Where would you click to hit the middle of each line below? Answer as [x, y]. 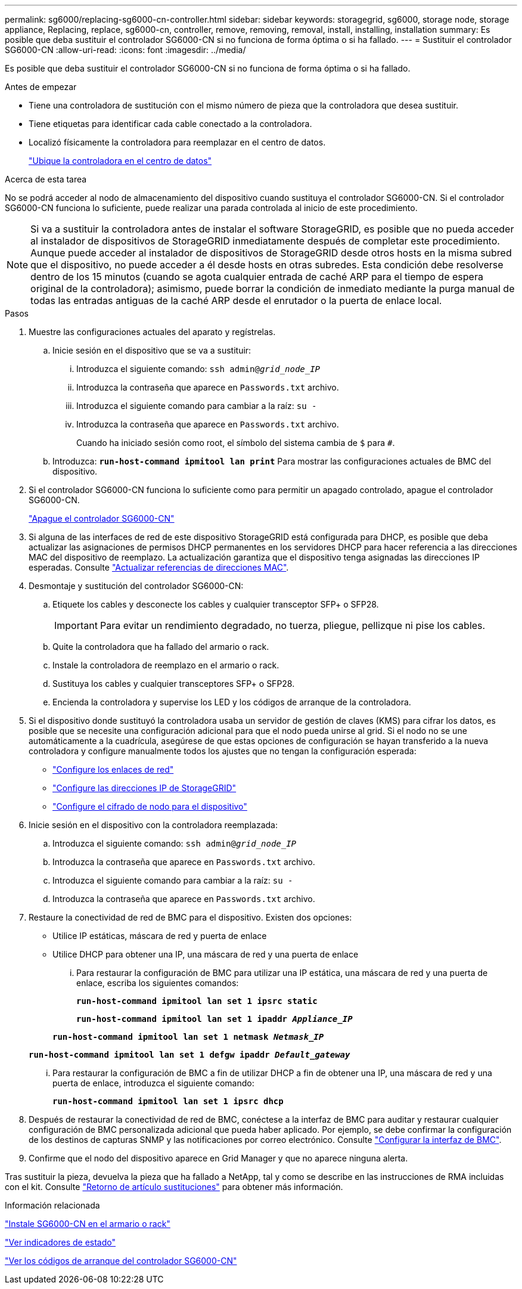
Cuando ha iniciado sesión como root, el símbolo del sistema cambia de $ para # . [236, 443]
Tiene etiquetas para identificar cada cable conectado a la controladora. [170, 124]
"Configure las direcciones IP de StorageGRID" [145, 788]
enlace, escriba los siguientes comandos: [158, 983]
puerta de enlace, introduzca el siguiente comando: [153, 1083]
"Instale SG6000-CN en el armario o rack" [88, 1224]
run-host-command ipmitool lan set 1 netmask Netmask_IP [188, 1037]
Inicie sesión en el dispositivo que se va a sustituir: [152, 350]
